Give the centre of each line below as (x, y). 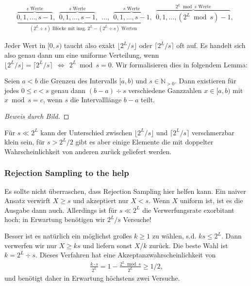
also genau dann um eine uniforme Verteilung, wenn (82, 55)
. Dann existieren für (205, 81)
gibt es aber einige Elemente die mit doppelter (144, 142)
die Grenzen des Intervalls (78, 81)
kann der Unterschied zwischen (86, 132)
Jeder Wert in (25, 45)
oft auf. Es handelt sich (211, 45)
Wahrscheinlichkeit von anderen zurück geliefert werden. (88, 151)
